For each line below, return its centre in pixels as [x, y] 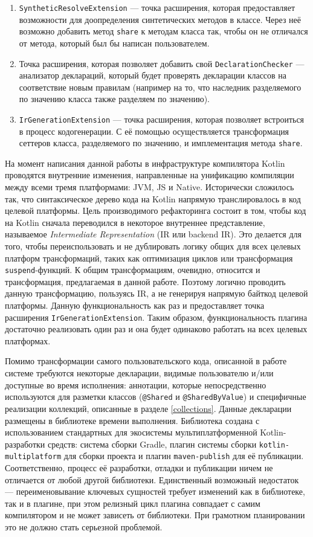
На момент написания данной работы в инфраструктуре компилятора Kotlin [145, 163]
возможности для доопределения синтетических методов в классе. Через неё [160, 19]
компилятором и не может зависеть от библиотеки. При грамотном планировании [155, 515]
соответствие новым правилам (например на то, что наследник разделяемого [160, 87]
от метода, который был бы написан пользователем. [114, 43]
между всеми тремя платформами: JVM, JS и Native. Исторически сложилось [150, 187]
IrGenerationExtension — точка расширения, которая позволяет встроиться [162, 119]
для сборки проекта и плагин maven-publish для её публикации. [184, 456]
